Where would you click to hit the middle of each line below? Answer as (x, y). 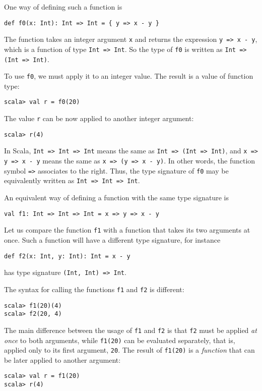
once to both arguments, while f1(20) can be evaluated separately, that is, (120, 340)
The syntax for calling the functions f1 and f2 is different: (94, 289)
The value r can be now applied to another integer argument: (99, 118)
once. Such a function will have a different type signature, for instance (112, 239)
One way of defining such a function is (63, 7)
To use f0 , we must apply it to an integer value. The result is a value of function (129, 76)
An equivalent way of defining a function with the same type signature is (116, 198)
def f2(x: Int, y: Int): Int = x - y (67, 256)
